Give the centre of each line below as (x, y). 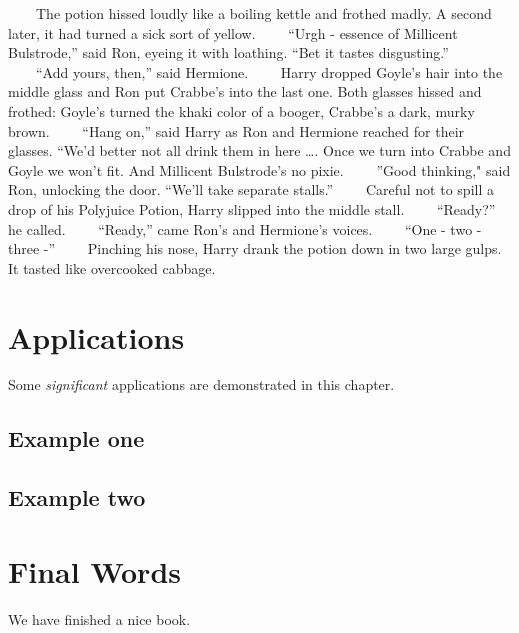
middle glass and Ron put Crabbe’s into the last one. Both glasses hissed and (245, 91)
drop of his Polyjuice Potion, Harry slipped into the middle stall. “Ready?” (252, 208)
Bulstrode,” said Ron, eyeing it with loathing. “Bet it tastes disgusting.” (228, 52)
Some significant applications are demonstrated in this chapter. (201, 384)
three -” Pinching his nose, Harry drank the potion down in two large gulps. (255, 248)
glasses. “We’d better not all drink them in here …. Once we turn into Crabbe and (259, 150)
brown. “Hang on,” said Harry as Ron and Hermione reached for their (236, 130)
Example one (76, 438)
